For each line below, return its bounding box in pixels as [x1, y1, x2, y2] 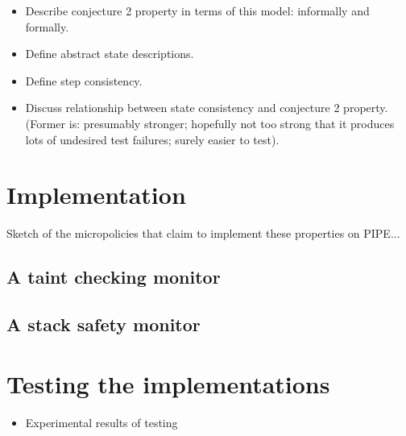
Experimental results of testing [25, 413, 178, 430]
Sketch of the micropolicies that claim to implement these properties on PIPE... [6, 225, 400, 242]
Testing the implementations [6, 367, 330, 400]
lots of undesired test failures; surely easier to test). [25, 131, 280, 147]
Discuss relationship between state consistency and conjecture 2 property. [25, 99, 388, 116]
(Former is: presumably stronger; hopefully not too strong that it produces [25, 114, 395, 131]
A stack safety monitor [6, 312, 201, 337]
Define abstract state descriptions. [25, 45, 194, 62]
